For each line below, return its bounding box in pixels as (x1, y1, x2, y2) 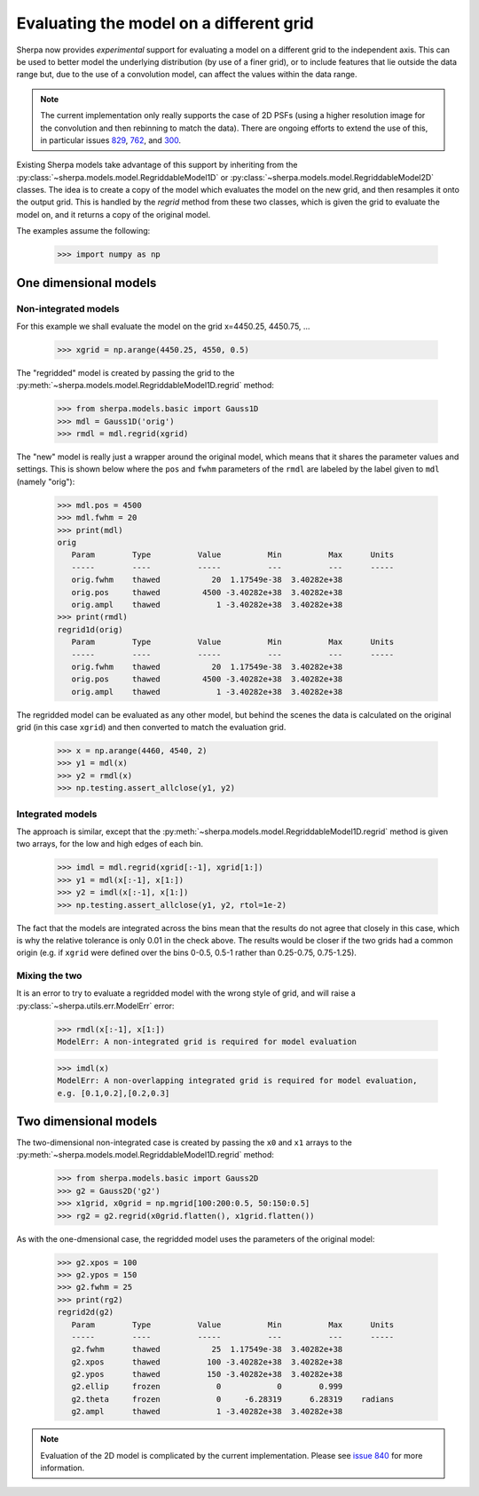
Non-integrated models (16, 302, 120, 314)
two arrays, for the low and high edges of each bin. (16, 839, 204, 849)
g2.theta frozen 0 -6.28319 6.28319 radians (71, 1394, 395, 1404)
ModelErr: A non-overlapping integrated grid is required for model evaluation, (57, 1076, 418, 1086)
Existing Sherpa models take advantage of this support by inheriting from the (16, 160, 298, 171)
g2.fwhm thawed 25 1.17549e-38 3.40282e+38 (71, 1344, 343, 1355)
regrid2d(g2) (57, 1307, 114, 1317)
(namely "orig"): (16, 476, 75, 487)
